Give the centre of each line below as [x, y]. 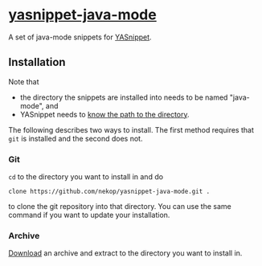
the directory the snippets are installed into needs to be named [124, 97]
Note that [24, 81]
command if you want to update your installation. [89, 215]
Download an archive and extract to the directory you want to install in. [125, 253]
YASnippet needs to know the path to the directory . [105, 114]
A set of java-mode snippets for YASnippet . [80, 37]
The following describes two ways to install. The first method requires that [131, 129]
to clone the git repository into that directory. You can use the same [120, 207]
